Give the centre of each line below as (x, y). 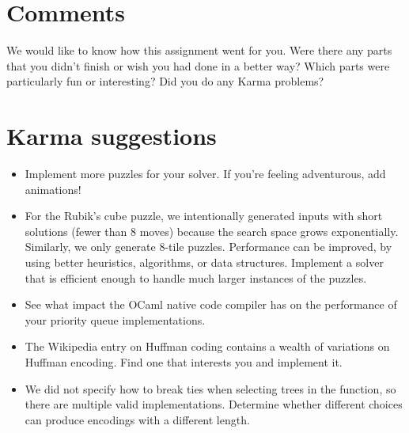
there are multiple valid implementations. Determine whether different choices (214, 404)
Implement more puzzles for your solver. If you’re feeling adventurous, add (205, 174)
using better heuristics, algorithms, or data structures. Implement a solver (204, 262)
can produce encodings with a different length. (137, 419)
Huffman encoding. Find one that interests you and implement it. (184, 361)
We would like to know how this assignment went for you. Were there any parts (199, 50)
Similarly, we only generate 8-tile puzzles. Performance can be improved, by (208, 247)
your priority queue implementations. (115, 319)
